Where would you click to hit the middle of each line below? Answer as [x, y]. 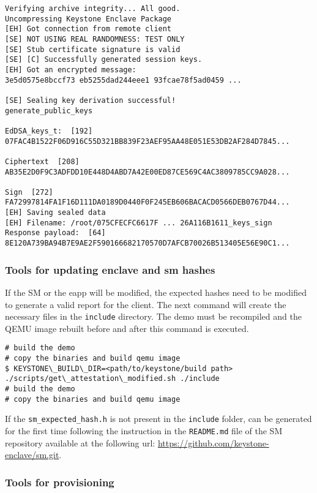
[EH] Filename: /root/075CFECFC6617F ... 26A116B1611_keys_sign [139, 223]
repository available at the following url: [80, 442]
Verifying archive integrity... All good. [93, 9]
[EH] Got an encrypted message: [71, 70]
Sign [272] [29, 192]
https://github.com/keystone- [213, 442]
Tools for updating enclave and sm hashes [110, 269]
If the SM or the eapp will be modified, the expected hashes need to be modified [156, 292]
